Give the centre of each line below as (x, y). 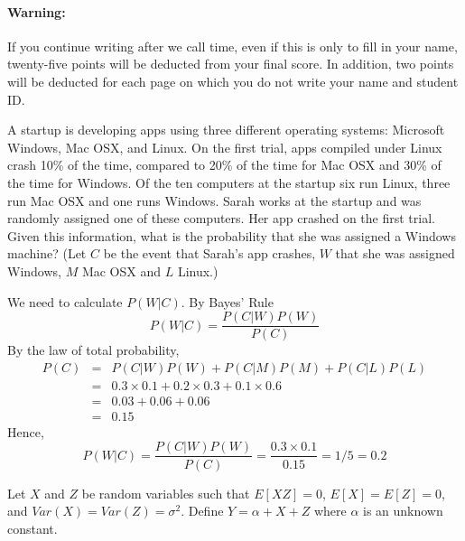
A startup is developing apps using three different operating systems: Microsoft (226, 130)
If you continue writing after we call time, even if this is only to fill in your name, (232, 46)
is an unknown (403, 511)
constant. (33, 528)
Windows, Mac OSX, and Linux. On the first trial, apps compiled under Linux (225, 147)
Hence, (26, 431)
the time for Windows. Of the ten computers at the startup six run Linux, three (229, 182)
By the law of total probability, (93, 350)
